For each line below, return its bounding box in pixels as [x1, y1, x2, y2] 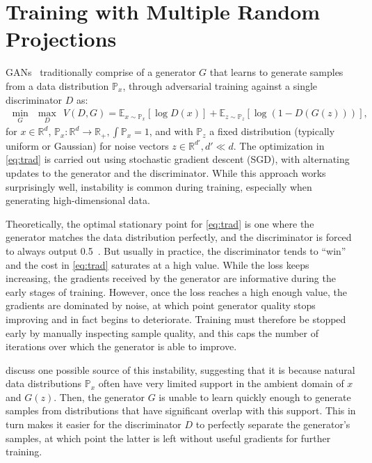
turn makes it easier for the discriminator [6, 417, 181, 432]
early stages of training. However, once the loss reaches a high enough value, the [6, 284, 347, 299]
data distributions [6, 376, 82, 391]
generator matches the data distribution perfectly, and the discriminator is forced [6, 230, 352, 244]
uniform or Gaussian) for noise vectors [6, 138, 169, 152]
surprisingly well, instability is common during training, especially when [6, 179, 312, 194]
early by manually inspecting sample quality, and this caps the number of [6, 325, 318, 340]
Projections [6, 24, 117, 53]
